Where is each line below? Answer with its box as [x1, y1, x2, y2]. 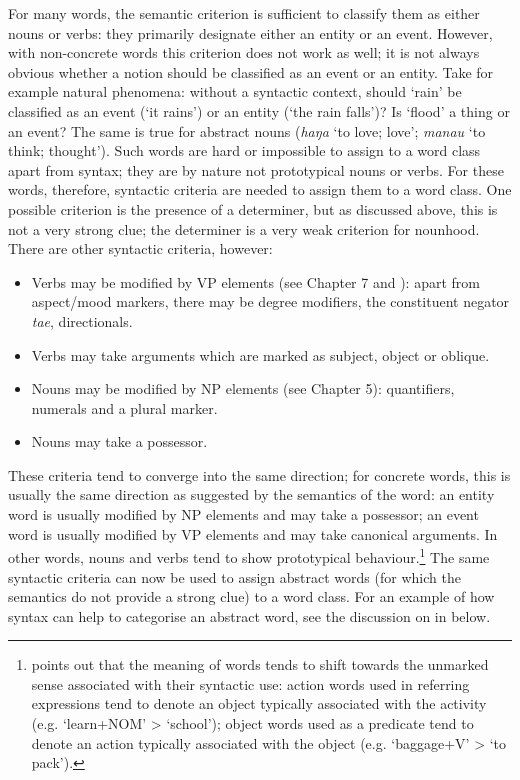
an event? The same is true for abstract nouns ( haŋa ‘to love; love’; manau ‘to [8, 120, 486, 141]
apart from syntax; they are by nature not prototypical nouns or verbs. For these [8, 159, 504, 180]
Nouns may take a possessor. [31, 431, 208, 452]
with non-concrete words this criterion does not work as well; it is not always [8, 42, 480, 63]
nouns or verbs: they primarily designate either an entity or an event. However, [8, 22, 493, 43]
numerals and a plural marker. [31, 397, 218, 418]
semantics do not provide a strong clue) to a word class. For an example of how [8, 586, 495, 607]
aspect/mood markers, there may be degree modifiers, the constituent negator [31, 291, 510, 312]
